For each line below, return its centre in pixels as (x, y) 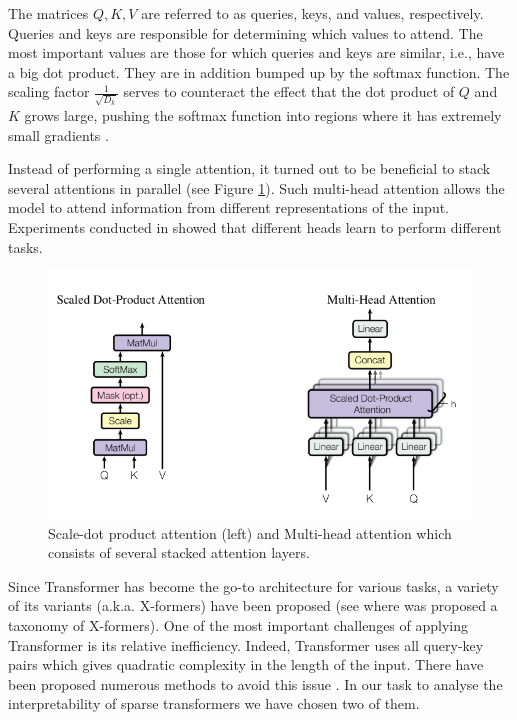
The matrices (48, 13)
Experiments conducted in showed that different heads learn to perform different (255, 227)
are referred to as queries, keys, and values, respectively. (312, 13)
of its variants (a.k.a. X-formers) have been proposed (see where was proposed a (253, 605)
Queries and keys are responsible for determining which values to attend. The (245, 32)
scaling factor (49, 91)
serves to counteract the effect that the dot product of (289, 91)
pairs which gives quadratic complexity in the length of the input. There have (246, 664)
